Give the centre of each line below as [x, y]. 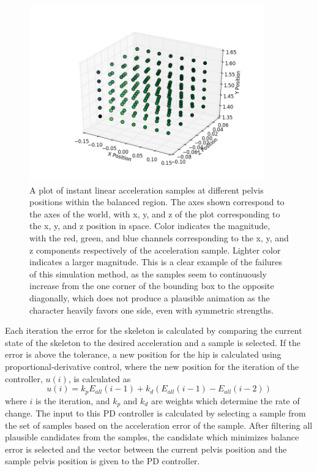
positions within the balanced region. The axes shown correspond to [157, 202]
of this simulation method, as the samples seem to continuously [148, 273]
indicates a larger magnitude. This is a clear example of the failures [156, 262]
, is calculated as [99, 378]
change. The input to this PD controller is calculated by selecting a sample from [155, 413]
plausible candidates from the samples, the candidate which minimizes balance [152, 437]
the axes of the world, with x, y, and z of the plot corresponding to [155, 213]
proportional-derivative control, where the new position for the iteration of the [152, 366]
